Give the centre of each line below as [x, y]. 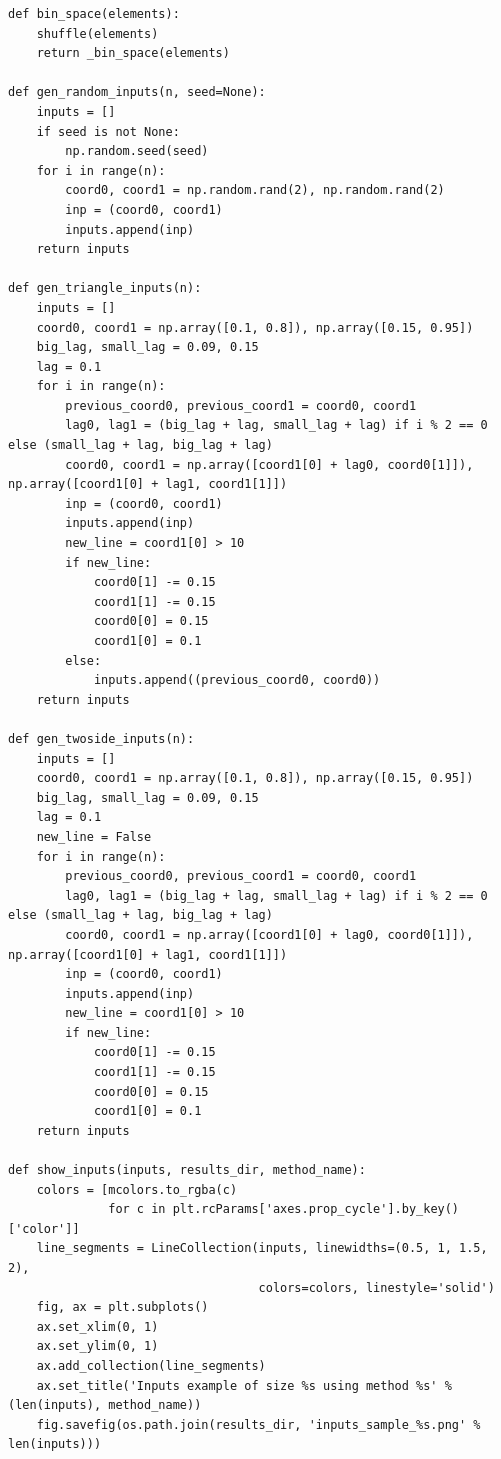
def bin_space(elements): [94, 14]
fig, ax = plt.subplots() [122, 1307]
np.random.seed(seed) [137, 151]
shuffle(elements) [97, 33]
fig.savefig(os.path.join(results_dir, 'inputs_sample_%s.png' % [258, 1424]
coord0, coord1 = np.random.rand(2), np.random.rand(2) [255, 190]
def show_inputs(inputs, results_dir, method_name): [187, 1170]
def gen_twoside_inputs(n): [101, 738]
